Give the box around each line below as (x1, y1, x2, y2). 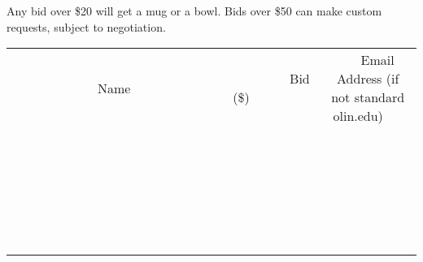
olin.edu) (333, 106, 383, 126)
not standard (331, 88, 405, 107)
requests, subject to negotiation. (7, 18, 166, 35)
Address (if (337, 69, 399, 88)
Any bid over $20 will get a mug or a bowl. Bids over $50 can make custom (7, 2, 382, 19)
